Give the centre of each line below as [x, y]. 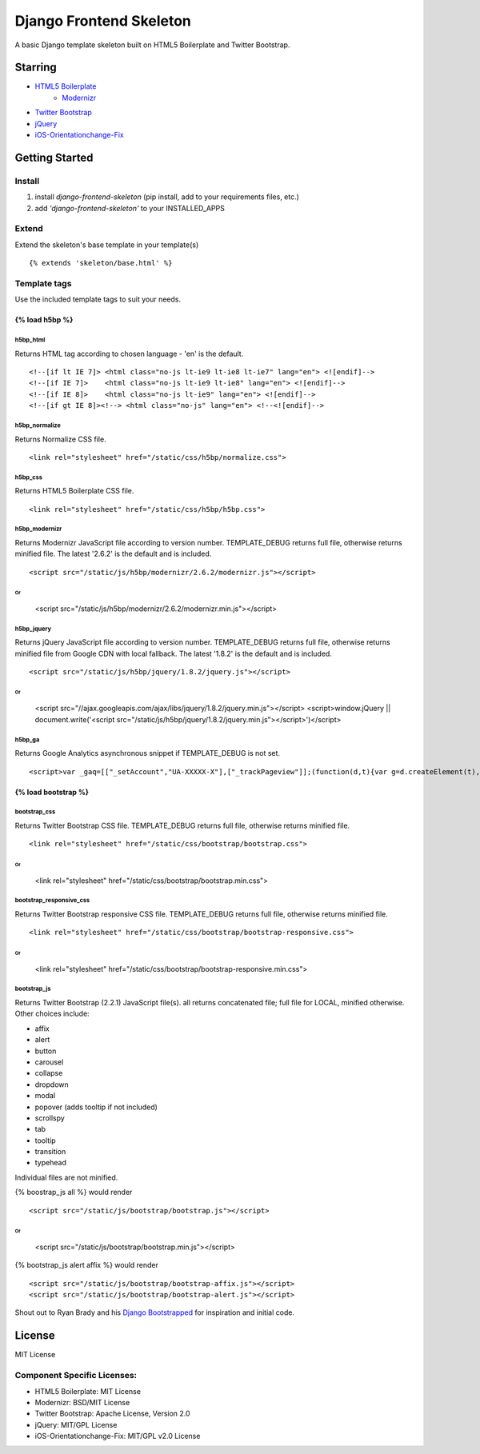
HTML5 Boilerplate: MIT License [88, 1391]
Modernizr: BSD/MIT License [82, 1402]
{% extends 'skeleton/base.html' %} [101, 263]
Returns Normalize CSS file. [61, 439]
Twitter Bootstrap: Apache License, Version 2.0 [113, 1414]
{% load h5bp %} [44, 320]
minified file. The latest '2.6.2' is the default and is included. [113, 554]
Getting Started [54, 157]
